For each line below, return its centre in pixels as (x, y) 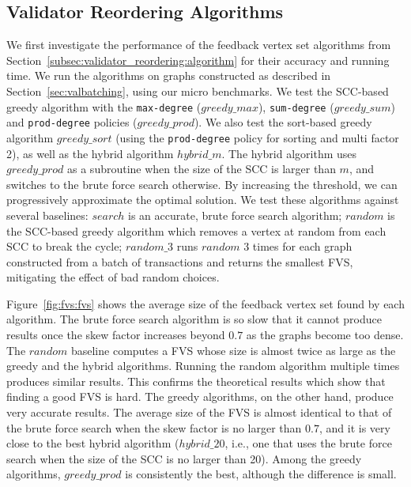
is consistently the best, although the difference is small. (261, 474)
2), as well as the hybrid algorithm (90, 153)
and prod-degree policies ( (72, 122)
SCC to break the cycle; (64, 246)
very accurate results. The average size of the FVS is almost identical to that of (199, 412)
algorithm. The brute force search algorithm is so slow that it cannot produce (194, 319)
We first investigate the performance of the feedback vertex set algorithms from (199, 45)
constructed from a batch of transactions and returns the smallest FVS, (180, 261)
